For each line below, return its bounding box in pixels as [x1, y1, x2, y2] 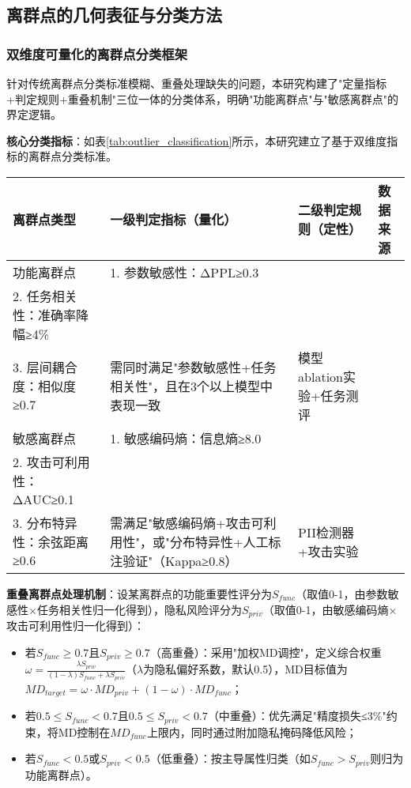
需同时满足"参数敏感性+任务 [110, 357, 277, 376]
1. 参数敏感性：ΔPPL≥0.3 [110, 262, 259, 281]
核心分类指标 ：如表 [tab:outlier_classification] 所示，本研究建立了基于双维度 [6, 132, 387, 149]
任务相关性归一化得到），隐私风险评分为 [36, 601, 242, 617]
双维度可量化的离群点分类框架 [6, 43, 188, 63]
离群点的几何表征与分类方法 [6, 2, 222, 27]
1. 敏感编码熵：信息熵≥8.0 [110, 428, 262, 447]
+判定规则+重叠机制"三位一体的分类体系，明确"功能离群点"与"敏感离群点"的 [6, 90, 398, 107]
